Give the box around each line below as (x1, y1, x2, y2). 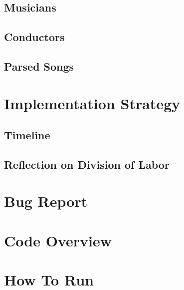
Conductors (4, 29, 65, 45)
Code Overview (4, 230, 112, 250)
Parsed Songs (4, 58, 74, 74)
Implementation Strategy (4, 93, 181, 113)
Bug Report (4, 191, 88, 211)
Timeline (4, 127, 50, 143)
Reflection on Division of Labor (4, 156, 170, 172)
